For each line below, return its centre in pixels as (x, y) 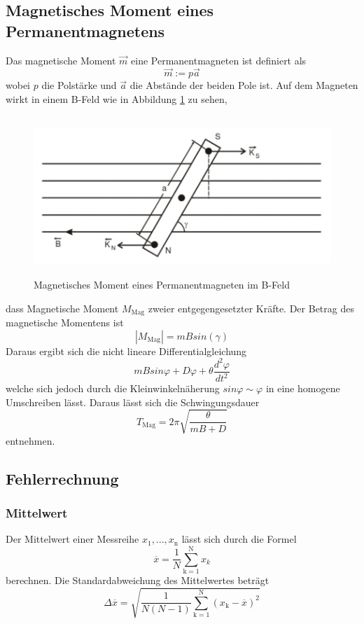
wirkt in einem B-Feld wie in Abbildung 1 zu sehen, (117, 99)
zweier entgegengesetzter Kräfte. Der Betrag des (251, 308)
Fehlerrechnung (62, 478)
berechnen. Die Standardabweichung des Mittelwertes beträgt (138, 580)
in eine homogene (303, 388)
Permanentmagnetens (85, 30)
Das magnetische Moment (61, 60)
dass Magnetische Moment (62, 308)
